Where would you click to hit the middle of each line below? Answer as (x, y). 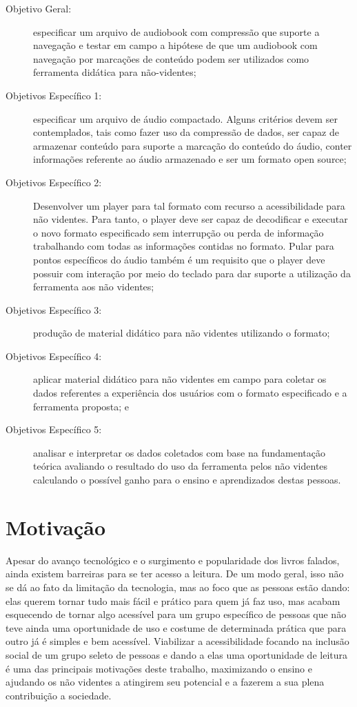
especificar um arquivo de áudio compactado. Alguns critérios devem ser (185, 118)
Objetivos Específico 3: (54, 309)
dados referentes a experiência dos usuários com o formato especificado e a (190, 393)
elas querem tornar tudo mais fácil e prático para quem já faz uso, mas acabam (173, 600)
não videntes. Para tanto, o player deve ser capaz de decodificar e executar (191, 219)
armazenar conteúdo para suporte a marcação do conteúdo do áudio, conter (193, 145)
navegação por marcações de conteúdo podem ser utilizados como (171, 58)
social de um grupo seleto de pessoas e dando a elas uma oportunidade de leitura (177, 654)
